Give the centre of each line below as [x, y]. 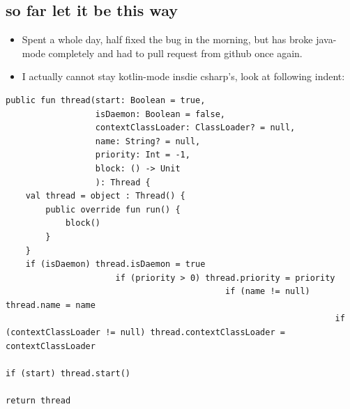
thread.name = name [51, 305]
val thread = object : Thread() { [105, 196]
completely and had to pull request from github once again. [175, 53]
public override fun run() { [113, 209]
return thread [38, 401]
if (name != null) [268, 292]
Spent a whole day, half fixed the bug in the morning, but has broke [167, 39]
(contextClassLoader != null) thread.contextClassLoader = [145, 333]
